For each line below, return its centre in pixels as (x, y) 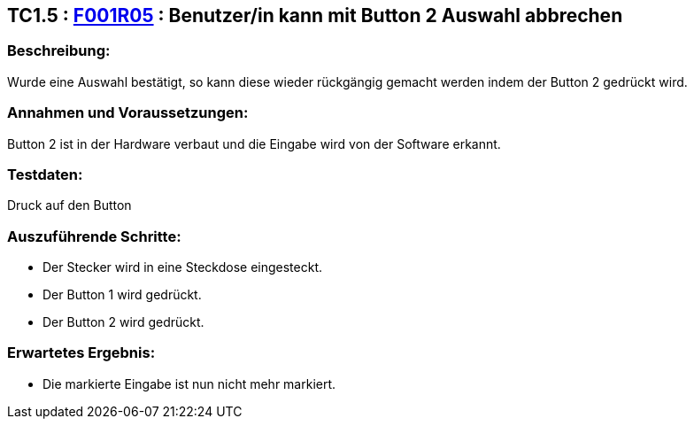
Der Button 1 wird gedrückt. (122, 295)
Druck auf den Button (69, 205)
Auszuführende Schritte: (94, 236)
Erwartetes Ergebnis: (81, 353)
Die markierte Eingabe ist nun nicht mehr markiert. (189, 383)
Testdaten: (45, 174)
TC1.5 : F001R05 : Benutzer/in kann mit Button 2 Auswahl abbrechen (315, 15)
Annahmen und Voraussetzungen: (128, 113)
